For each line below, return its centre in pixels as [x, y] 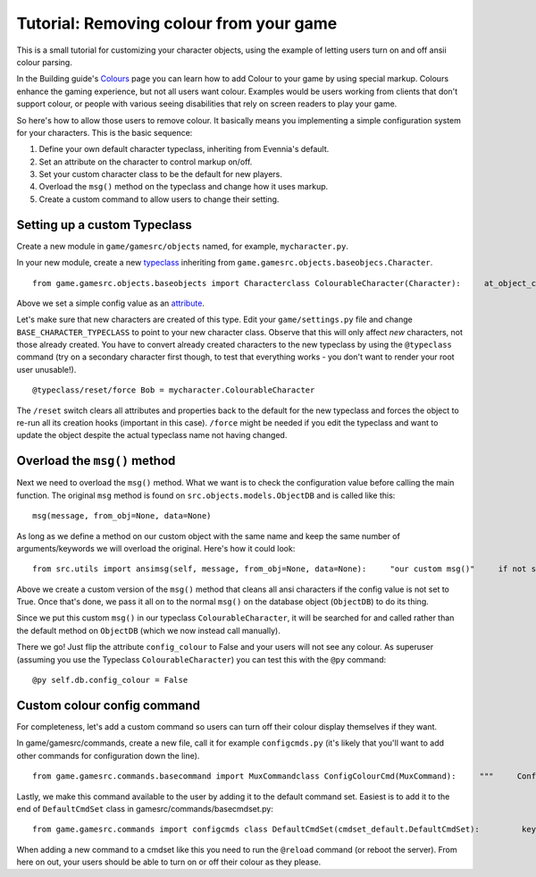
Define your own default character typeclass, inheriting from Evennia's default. [184, 149]
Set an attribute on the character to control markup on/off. [146, 162]
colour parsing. [45, 62]
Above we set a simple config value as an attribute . [111, 303]
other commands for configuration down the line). [108, 755]
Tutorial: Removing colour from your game [177, 23]
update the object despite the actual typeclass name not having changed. [152, 435]
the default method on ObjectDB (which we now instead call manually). [148, 630]
